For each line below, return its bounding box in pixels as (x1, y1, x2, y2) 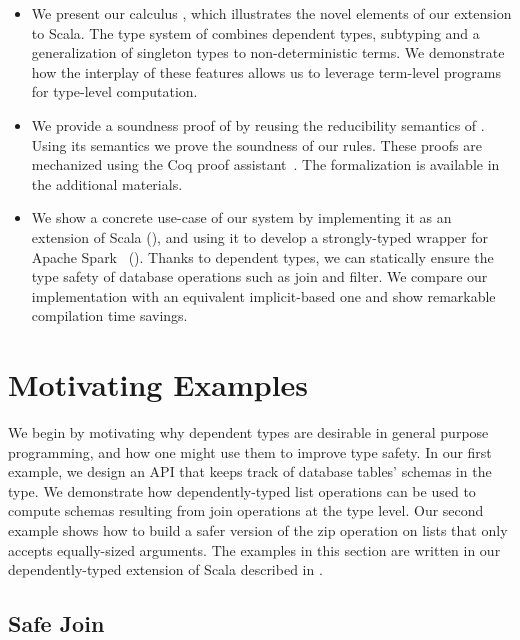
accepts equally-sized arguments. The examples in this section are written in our (8, 539, 501, 560)
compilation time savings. (31, 305, 188, 326)
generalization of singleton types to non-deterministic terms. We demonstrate (31, 42, 505, 63)
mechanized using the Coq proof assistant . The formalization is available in (31, 154, 500, 175)
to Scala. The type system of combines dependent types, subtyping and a (31, 22, 480, 43)
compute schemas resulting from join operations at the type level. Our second (8, 500, 484, 521)
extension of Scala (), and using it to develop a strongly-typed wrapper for (31, 226, 488, 247)
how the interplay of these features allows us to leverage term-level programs (31, 61, 501, 82)
